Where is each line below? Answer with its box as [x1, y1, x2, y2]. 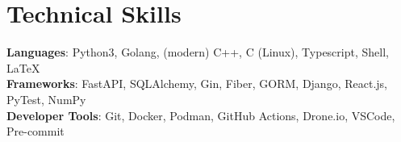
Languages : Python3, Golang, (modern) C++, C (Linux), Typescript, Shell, [6, 44, 389, 61]
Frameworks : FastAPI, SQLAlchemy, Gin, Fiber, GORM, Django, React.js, [6, 75, 387, 92]
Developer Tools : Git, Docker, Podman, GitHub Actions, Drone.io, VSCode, [6, 106, 395, 123]
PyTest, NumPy [6, 90, 86, 107]
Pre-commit [6, 123, 65, 140]
